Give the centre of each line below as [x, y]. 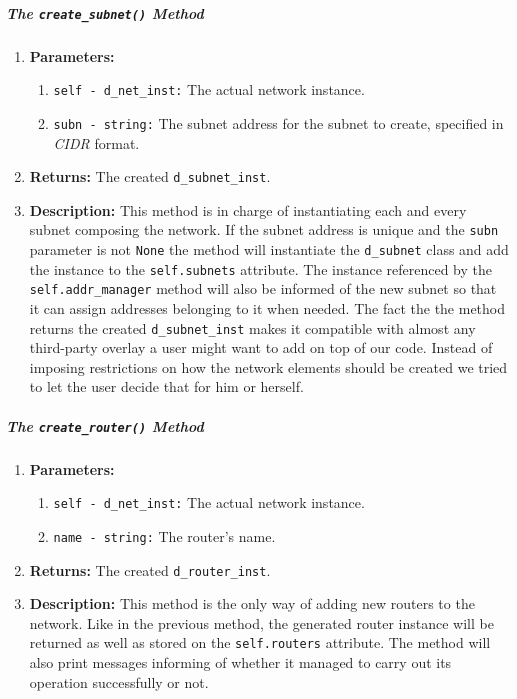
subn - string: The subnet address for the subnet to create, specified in [278, 122]
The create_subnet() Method [105, 12]
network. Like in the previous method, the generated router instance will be [261, 622]
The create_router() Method [105, 425]
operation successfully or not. [119, 681]
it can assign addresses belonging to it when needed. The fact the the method [267, 308]
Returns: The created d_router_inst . [150, 569]
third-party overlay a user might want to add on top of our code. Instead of [261, 347]
